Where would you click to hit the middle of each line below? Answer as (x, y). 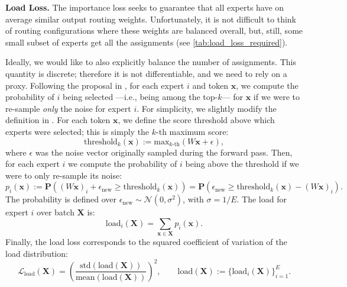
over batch (56, 212)
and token (210, 85)
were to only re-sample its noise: (64, 175)
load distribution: (37, 253)
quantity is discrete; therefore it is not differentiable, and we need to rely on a (146, 73)
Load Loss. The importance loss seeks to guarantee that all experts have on (145, 7)
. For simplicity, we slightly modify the (207, 108)
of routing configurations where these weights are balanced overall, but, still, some (154, 30)
